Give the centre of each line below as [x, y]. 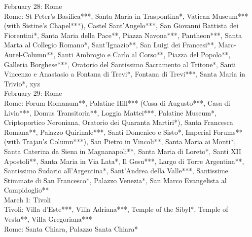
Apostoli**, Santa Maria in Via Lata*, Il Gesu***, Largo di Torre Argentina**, [124, 161]
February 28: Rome [33, 6]
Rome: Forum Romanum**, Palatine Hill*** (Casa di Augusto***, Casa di [117, 102]
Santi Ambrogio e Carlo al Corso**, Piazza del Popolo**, [144, 54]
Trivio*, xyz [22, 83]
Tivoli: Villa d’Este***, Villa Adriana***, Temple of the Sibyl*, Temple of [116, 209]
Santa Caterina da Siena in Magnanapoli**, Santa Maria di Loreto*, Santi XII [123, 151]
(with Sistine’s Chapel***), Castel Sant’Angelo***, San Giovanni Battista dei [121, 25]
